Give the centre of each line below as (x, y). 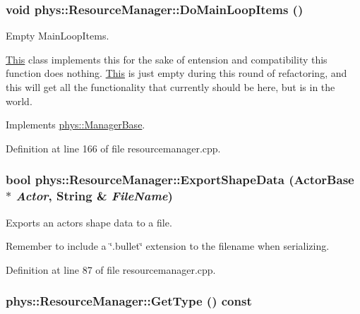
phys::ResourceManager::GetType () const (129, 301)
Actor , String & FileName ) (94, 196)
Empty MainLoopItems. (58, 36)
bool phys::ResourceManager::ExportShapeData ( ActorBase (180, 180)
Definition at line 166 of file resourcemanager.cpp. (113, 148)
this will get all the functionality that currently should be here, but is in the (170, 87)
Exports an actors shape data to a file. (89, 222)
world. (19, 101)
